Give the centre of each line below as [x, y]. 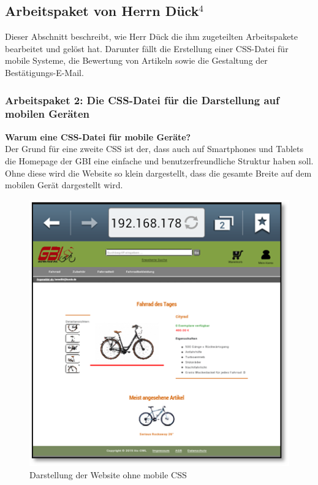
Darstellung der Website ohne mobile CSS [108, 475]
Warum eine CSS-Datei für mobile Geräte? [98, 136]
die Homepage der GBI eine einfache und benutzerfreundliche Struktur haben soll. [159, 160]
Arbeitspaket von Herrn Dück [102, 11]
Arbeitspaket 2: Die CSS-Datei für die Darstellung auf [142, 100]
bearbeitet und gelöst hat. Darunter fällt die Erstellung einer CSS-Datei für [147, 48]
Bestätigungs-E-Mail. [44, 72]
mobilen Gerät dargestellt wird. [64, 185]
